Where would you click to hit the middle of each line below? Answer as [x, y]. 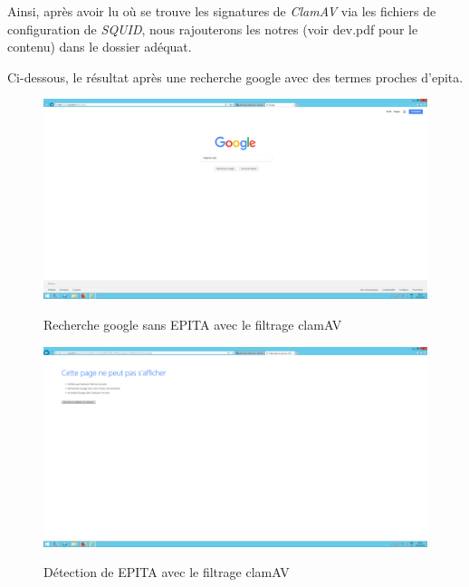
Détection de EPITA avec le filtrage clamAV [167, 572]
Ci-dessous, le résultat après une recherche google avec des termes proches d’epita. [235, 77]
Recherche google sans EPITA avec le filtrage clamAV [193, 325]
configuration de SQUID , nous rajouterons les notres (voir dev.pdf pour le [213, 29]
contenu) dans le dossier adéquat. [100, 47]
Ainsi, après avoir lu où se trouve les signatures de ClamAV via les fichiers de [222, 11]
